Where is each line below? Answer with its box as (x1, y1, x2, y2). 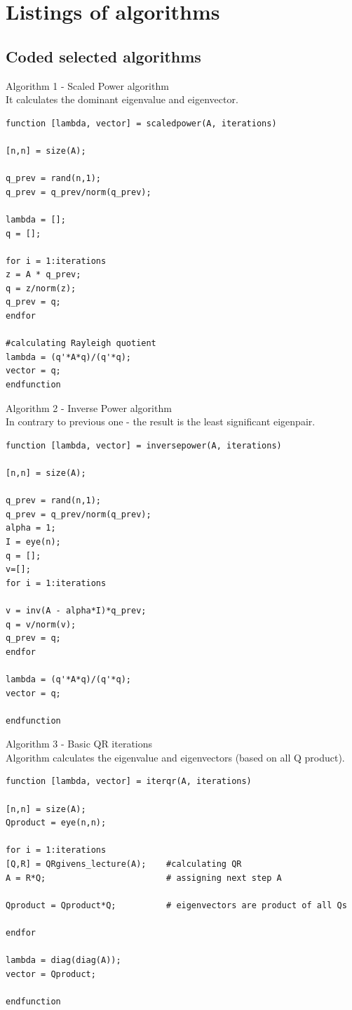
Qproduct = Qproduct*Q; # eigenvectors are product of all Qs (6, 900, 347, 910)
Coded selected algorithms (6, 45, 201, 67)
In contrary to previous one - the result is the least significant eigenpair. (6, 414, 316, 429)
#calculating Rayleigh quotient (6, 338, 156, 349)
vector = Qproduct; (6, 969, 96, 979)
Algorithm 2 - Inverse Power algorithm (6, 400, 172, 415)
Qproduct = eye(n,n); (6, 818, 107, 828)
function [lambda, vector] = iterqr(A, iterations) (6, 776, 252, 787)
